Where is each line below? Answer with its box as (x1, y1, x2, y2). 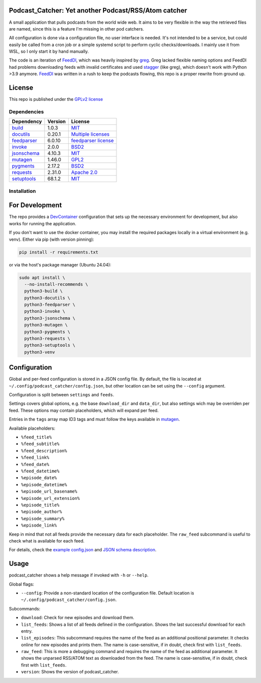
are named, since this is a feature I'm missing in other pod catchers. (9, 26, 145, 31)
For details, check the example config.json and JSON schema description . (9, 547, 157, 553)
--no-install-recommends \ (24, 281, 88, 287)
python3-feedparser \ (24, 302, 76, 308)
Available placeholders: (9, 425, 56, 431)
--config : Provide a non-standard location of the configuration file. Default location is (21, 590, 194, 596)
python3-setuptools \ (24, 342, 76, 348)
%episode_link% (21, 523, 58, 528)
